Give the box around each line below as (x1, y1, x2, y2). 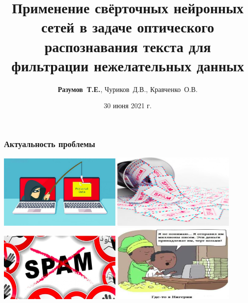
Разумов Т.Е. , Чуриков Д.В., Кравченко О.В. (57, 84, 198, 94)
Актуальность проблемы (4, 137, 95, 150)
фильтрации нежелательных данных (11, 55, 244, 75)
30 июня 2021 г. (104, 100, 152, 111)
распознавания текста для (44, 36, 211, 56)
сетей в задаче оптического (41, 17, 215, 37)
